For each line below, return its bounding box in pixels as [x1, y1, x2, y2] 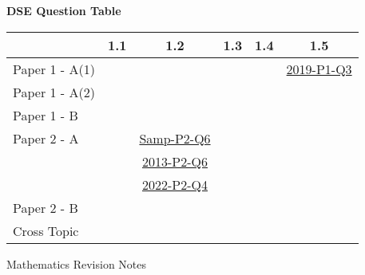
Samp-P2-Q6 [139, 128, 211, 147]
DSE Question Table [6, 2, 121, 18]
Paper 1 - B [13, 105, 78, 124]
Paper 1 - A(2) [13, 82, 95, 101]
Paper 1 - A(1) [13, 59, 95, 78]
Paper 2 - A [13, 128, 79, 147]
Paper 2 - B [13, 198, 78, 217]
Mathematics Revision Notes [6, 255, 147, 272]
